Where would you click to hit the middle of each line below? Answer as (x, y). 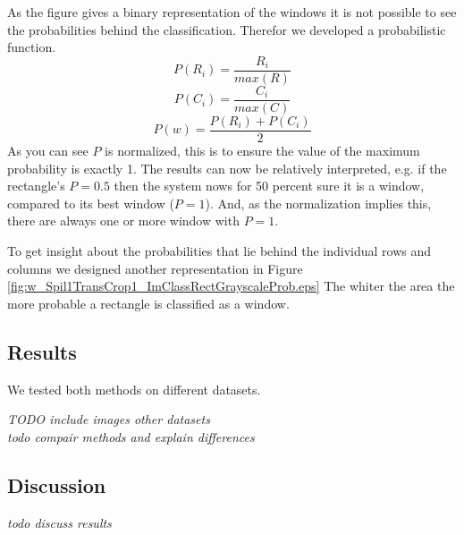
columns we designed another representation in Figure (155, 268)
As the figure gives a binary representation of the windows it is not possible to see (232, 12)
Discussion (57, 484)
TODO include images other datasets (109, 419)
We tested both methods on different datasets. (134, 389)
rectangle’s (36, 186)
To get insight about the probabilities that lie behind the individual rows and (219, 250)
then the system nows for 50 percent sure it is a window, (269, 186)
